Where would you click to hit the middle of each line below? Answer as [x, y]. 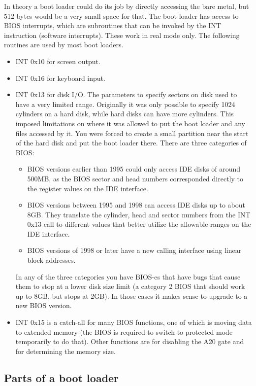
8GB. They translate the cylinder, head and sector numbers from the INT [139, 214]
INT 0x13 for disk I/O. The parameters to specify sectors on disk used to [126, 94]
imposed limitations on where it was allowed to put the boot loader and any [130, 123]
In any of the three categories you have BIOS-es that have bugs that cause [128, 276]
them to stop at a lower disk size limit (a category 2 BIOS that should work [130, 286]
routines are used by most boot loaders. [64, 45]
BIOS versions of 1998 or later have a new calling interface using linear [134, 250]
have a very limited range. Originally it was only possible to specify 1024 [125, 104]
